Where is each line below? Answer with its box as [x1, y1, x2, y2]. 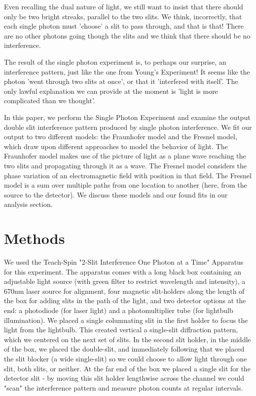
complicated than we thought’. [4, 95, 95, 106]
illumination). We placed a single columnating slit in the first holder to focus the [4, 315, 248, 325]
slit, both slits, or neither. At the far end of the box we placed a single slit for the [4, 363, 251, 373]
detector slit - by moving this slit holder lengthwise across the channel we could [4, 373, 245, 383]
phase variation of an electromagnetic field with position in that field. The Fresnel [4, 170, 252, 180]
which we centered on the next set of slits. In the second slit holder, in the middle [4, 334, 251, 344]
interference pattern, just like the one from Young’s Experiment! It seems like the [4, 66, 250, 77]
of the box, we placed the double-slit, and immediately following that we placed [4, 344, 245, 354]
